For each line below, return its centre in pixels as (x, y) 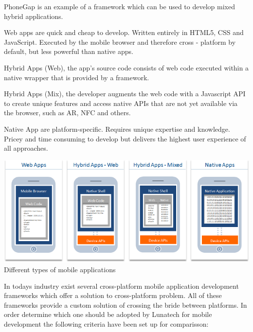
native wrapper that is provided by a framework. (77, 77)
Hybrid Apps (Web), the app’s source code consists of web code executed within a (126, 67)
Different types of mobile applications (60, 270)
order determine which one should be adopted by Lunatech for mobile (108, 314)
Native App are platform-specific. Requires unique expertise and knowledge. (117, 129)
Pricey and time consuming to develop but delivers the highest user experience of (125, 138)
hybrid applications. (34, 16)
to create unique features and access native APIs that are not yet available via (121, 103)
